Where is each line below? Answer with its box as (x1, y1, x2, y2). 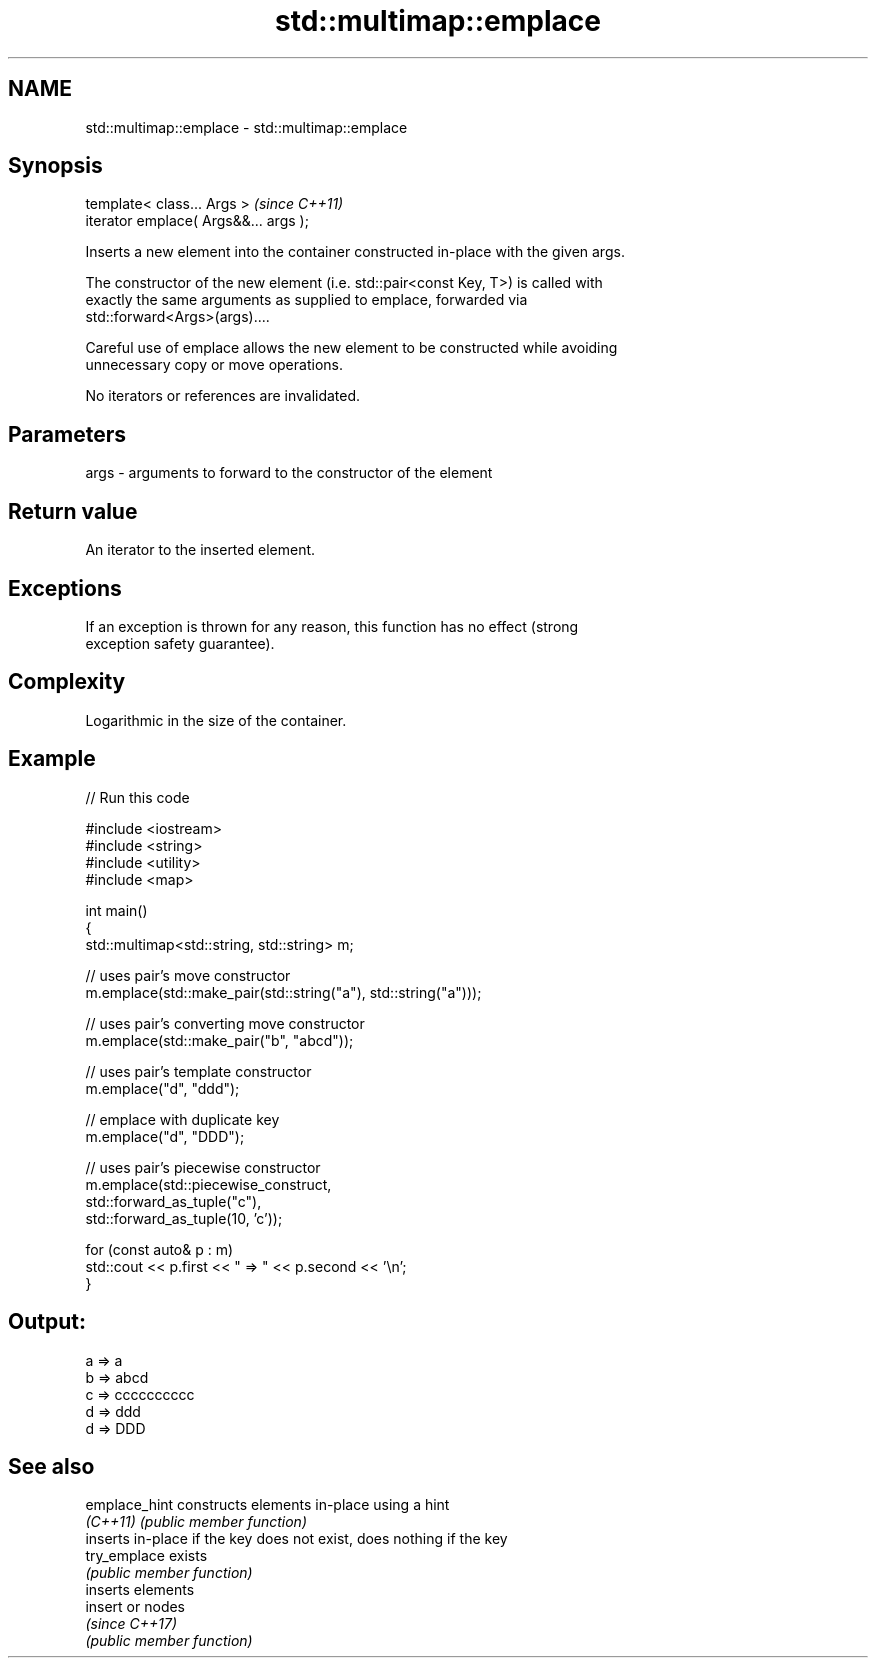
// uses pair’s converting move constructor (85, 1014, 365, 1032)
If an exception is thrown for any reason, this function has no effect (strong (85, 617, 579, 635)
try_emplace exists (85, 1547, 208, 1565)
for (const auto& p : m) (85, 1240, 234, 1258)
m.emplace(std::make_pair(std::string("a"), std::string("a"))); (85, 983, 482, 1001)
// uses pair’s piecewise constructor (85, 1158, 321, 1176)
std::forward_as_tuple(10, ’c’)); (85, 1209, 283, 1227)
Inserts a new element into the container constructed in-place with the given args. (85, 243, 625, 261)
